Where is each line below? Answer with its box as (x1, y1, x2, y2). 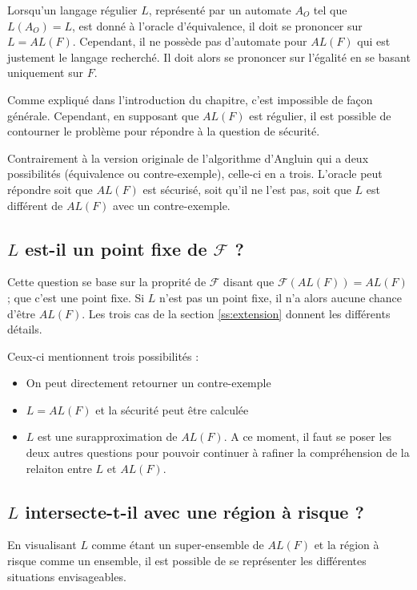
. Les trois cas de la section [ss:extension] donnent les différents (82, 305, 391, 321)
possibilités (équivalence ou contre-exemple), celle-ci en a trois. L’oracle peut (7, 165, 383, 182)
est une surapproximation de (38, 428, 178, 445)
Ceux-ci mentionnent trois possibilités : (7, 347, 199, 364)
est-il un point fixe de (25, 236, 207, 261)
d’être (7, 305, 36, 321)
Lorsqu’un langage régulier (7, 2, 138, 18)
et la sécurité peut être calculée (95, 401, 249, 418)
